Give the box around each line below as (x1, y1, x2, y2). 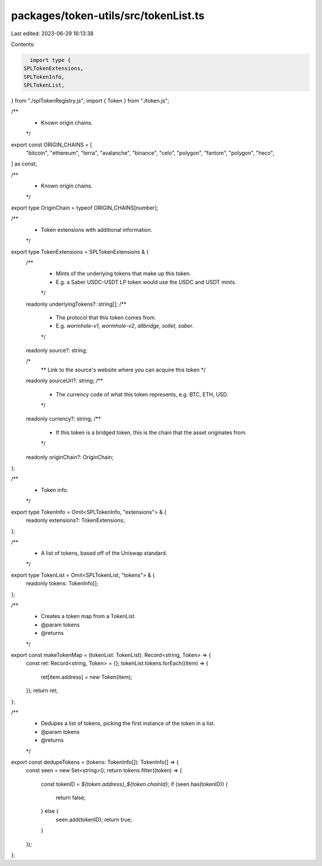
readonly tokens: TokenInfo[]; (26, 580, 98, 587)
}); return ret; (26, 687, 58, 694)
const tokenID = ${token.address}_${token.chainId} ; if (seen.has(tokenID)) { (41, 780, 228, 788)
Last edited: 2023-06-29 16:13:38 (11, 30, 94, 37)
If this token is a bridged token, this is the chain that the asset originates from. (55, 429, 247, 436)
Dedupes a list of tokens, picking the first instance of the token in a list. (41, 720, 215, 727)
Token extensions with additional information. (41, 226, 153, 233)
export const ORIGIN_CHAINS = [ (11, 141, 92, 148)
